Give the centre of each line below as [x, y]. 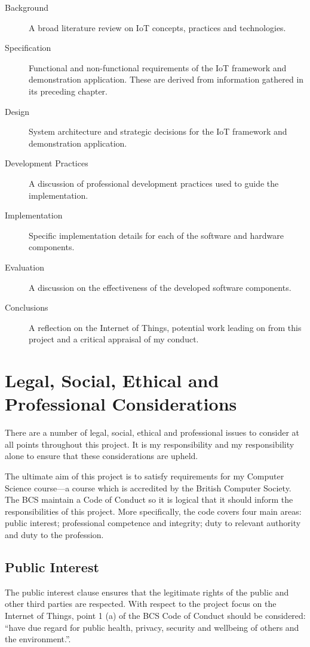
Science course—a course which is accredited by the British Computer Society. [148, 487]
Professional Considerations [121, 404]
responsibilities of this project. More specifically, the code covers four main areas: [153, 511]
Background [27, 7]
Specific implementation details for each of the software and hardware [156, 235]
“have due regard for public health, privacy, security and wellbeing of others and [152, 627]
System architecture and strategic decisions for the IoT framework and [158, 131]
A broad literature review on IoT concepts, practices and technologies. [157, 27]
